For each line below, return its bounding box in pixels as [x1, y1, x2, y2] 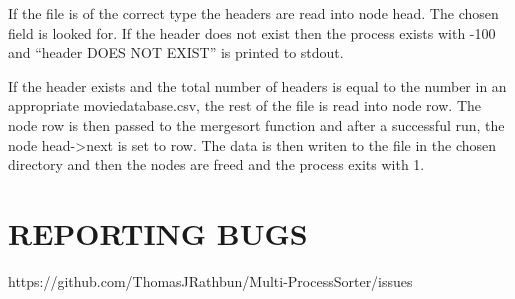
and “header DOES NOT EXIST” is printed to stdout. [8, 42, 344, 63]
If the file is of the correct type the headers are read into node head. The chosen [8, 3, 499, 23]
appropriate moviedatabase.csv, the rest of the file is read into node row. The [8, 95, 481, 116]
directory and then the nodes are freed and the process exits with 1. [8, 154, 425, 175]
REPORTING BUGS [8, 212, 308, 253]
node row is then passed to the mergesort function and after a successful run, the [8, 114, 505, 135]
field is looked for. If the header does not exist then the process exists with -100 [8, 22, 496, 43]
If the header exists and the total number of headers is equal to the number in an [8, 75, 507, 96]
